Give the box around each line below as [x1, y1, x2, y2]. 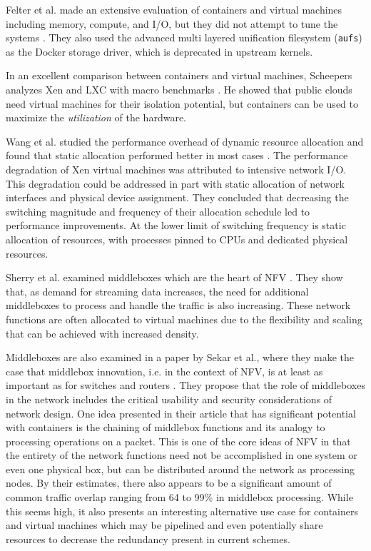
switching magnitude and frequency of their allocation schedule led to [6, 203, 310, 218]
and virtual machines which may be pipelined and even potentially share [6, 517, 323, 532]
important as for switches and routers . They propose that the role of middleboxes [6, 378, 365, 393]
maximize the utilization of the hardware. [6, 110, 186, 125]
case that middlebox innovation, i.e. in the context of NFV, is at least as [6, 363, 323, 378]
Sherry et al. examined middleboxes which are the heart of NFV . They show [6, 270, 343, 285]
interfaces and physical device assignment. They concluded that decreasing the [6, 190, 349, 205]
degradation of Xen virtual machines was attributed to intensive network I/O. [6, 162, 347, 176]
